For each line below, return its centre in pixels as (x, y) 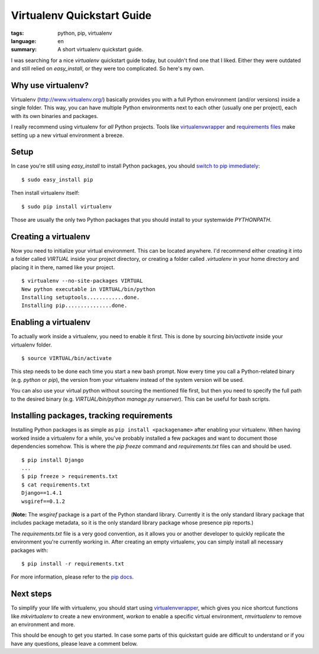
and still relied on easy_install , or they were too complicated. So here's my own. (108, 68)
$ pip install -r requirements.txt (73, 563)
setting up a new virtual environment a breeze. (67, 135)
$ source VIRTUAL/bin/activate (67, 358)
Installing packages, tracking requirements (92, 416)
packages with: (30, 550)
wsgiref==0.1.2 (43, 501)
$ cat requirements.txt (56, 485)
